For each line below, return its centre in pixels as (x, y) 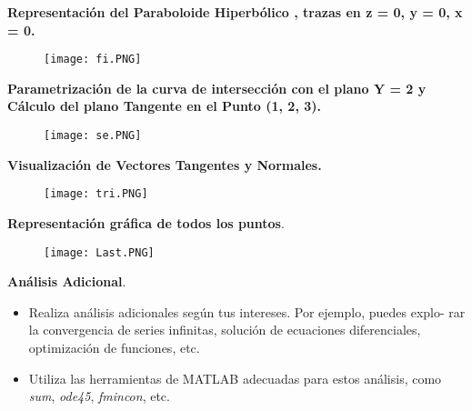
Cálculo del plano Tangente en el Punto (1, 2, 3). (165, 106)
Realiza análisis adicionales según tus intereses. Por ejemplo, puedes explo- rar (247, 311)
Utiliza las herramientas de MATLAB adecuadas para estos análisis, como (235, 378)
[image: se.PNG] (93, 136)
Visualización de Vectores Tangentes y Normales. (165, 164)
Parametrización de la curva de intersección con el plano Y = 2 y (217, 88)
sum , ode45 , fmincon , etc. (99, 396)
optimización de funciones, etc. (114, 347)
